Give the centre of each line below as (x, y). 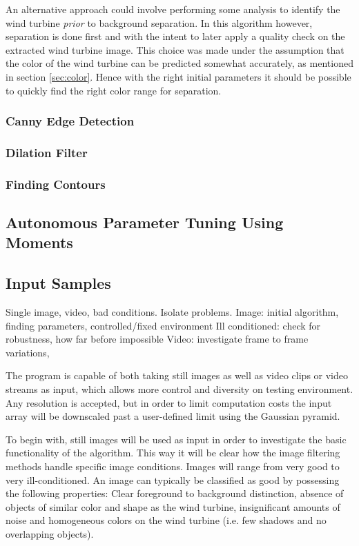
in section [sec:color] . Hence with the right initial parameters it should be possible (178, 76)
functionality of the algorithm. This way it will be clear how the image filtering (173, 453)
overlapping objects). (50, 533)
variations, (28, 352)
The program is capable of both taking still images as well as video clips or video (177, 375)
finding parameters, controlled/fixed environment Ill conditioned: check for (163, 325)
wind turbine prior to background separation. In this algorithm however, (159, 22)
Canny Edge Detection (70, 121)
